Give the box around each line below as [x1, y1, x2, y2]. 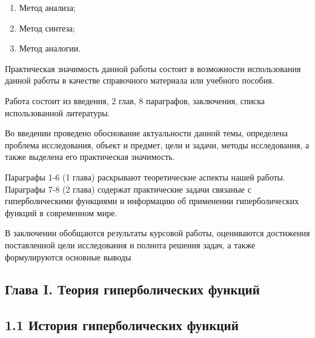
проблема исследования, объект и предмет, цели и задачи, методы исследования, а [5, 138, 310, 151]
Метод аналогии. [19, 42, 81, 55]
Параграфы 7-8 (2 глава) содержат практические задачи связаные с [5, 182, 251, 195]
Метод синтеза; [19, 21, 75, 34]
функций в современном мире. [5, 206, 118, 219]
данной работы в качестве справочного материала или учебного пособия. [5, 74, 274, 87]
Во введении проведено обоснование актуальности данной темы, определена [5, 127, 288, 139]
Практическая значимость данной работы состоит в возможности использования [5, 62, 301, 75]
